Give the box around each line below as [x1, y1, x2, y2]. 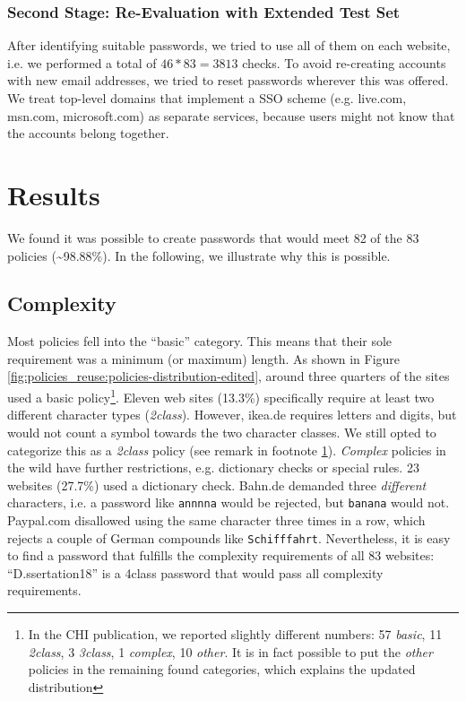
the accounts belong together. [7, 124, 169, 143]
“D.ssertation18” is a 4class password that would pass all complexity [7, 563, 384, 582]
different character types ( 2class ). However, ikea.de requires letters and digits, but [7, 405, 457, 424]
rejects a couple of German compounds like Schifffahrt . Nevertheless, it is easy [7, 528, 451, 547]
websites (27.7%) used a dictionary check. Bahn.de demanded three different [7, 475, 427, 494]
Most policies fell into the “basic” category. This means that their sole [7, 332, 393, 350]
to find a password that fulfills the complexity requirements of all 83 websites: [7, 546, 435, 565]
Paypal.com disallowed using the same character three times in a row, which [7, 510, 426, 529]
